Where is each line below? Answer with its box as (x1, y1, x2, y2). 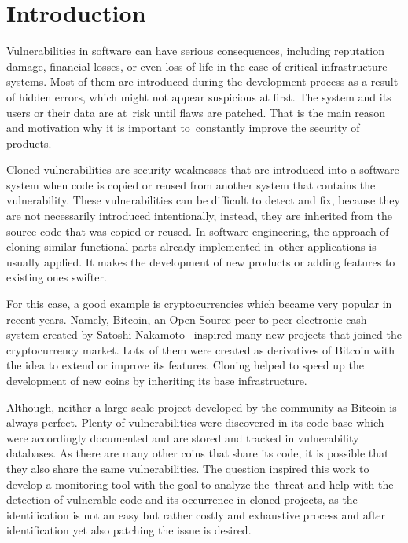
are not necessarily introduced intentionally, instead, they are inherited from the (6, 207, 392, 224)
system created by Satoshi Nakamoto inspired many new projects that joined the (6, 326, 402, 343)
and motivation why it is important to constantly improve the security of (6, 119, 360, 136)
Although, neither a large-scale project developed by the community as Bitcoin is (6, 398, 397, 415)
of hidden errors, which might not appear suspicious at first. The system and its (6, 88, 391, 105)
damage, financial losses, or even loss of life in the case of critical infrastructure (6, 57, 388, 74)
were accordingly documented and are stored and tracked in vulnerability (6, 429, 359, 446)
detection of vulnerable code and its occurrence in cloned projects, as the (6, 491, 358, 508)
